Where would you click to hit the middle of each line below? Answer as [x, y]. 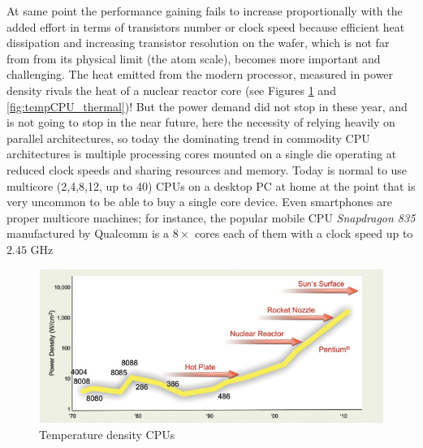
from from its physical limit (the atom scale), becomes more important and [194, 58]
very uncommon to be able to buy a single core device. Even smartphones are [199, 202]
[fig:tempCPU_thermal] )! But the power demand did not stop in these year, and [207, 106]
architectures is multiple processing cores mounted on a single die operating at [202, 154]
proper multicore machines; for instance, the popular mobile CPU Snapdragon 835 [211, 217]
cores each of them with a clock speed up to [304, 233]
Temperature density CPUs [107, 435]
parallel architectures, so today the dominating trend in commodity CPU [188, 138]
